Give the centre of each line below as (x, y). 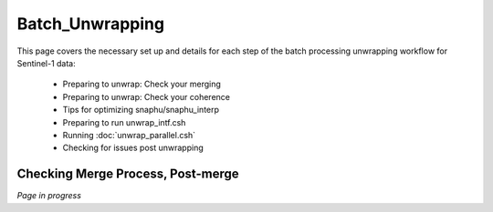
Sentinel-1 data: (47, 63)
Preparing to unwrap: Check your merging (142, 84)
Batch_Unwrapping (90, 24)
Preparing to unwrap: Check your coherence (146, 96)
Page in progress (49, 196)
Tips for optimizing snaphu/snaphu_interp (141, 110)
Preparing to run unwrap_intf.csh (124, 122)
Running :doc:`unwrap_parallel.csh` (129, 135)
